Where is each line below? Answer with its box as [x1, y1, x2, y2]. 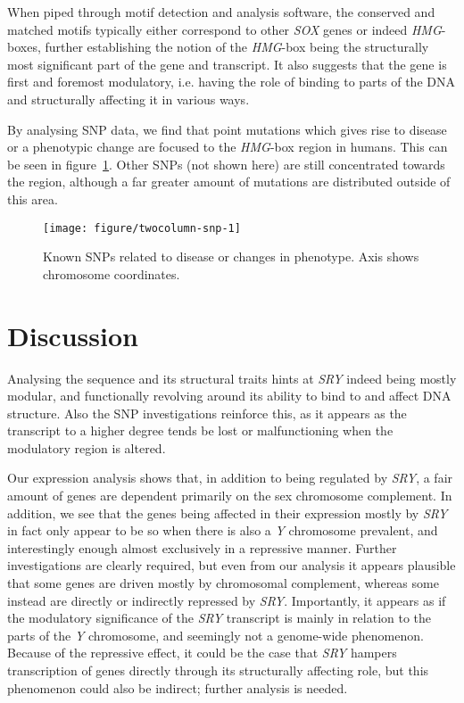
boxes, [7, 37, 41, 56]
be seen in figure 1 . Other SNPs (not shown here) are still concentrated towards [7, 154, 445, 173]
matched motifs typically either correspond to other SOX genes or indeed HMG [7, 20, 442, 38]
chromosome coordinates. [43, 264, 180, 283]
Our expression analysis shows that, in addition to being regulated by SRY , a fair [7, 468, 453, 487]
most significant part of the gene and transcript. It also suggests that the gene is [7, 54, 447, 73]
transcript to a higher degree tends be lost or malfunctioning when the [7, 421, 394, 440]
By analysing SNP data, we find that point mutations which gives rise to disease [7, 120, 447, 138]
